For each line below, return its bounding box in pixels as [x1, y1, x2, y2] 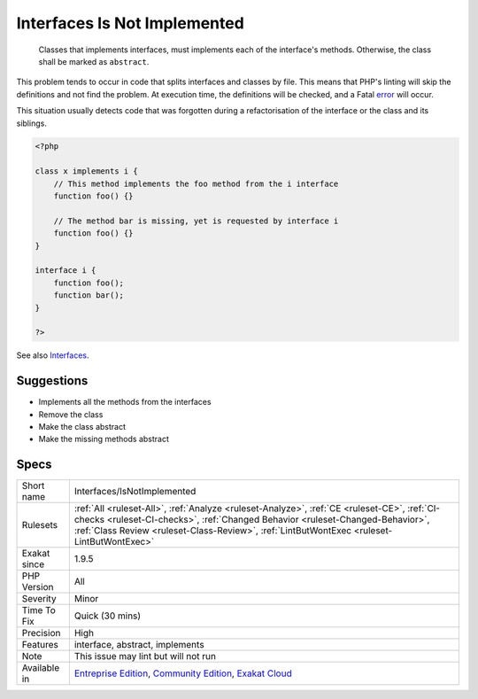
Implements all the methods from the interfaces [38, 397, 212, 408]
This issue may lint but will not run [73, 650, 217, 663]
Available [21, 662, 60, 674]
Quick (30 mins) [73, 610, 142, 622]
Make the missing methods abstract [38, 434, 170, 445]
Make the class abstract [38, 422, 127, 432]
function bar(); [53, 291, 124, 300]
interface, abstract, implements [73, 639, 204, 651]
